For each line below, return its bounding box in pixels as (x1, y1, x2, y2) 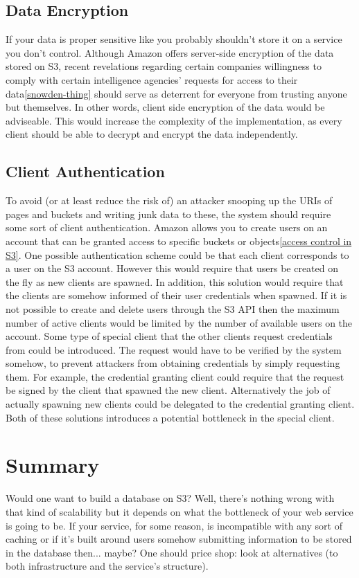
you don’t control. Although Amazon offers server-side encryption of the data (6, 45, 334, 60)
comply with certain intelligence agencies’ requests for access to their (6, 72, 298, 87)
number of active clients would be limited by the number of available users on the (6, 315, 353, 329)
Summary (6, 451, 100, 479)
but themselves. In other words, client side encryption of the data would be (6, 100, 325, 114)
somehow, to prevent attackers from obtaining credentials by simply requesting (6, 356, 340, 370)
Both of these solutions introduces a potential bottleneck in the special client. (6, 410, 335, 424)
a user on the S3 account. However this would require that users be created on (6, 261, 339, 276)
